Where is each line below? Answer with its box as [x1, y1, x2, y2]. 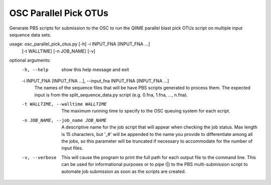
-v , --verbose [22, 154, 57, 160]
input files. [61, 145, 83, 151]
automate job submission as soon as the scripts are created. [61, 168, 186, 174]
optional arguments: [9, 57, 51, 63]
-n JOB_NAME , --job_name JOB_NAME [22, 117, 107, 123]
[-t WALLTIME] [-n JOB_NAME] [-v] [22, 48, 95, 54]
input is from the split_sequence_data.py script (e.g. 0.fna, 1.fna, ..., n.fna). [34, 91, 188, 97]
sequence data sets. [9, 31, 52, 37]
